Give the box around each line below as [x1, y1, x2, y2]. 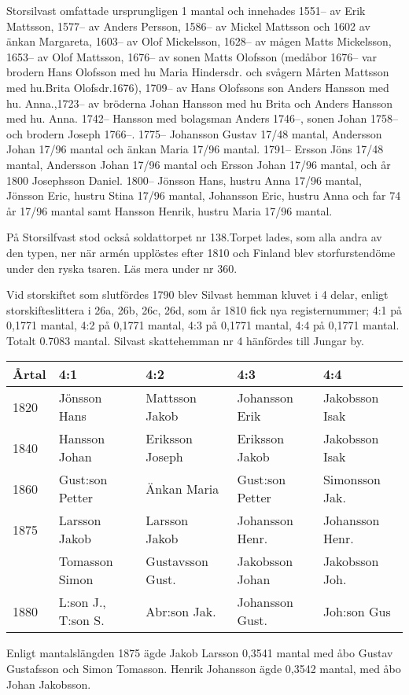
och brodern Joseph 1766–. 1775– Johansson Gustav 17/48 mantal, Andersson [6, 125, 382, 142]
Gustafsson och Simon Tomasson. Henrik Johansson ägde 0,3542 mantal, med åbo [6, 660, 401, 677]
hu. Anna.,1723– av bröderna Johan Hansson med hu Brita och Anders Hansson [6, 94, 392, 111]
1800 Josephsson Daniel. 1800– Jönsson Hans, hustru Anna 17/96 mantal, [6, 171, 362, 188]
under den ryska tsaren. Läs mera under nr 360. [6, 259, 238, 276]
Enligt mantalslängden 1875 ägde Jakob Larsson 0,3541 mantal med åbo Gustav [6, 645, 393, 661]
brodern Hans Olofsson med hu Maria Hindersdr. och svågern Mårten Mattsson [6, 64, 389, 80]
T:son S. [58, 611, 105, 630]
